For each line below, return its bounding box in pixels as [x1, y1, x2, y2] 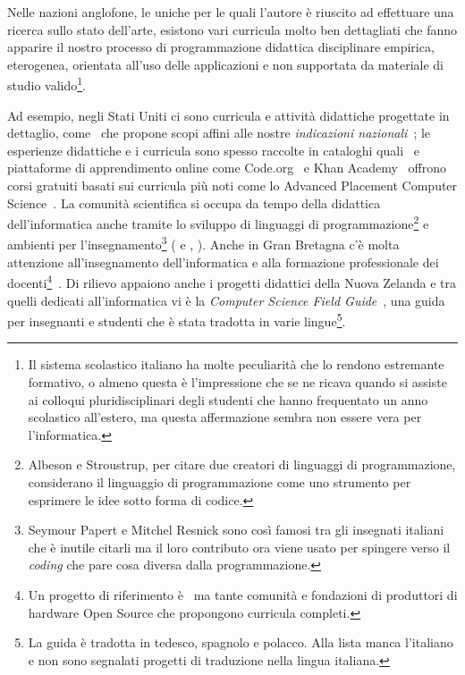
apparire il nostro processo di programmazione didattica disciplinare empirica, [7, 38, 435, 56]
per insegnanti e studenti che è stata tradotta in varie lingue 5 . [7, 309, 346, 330]
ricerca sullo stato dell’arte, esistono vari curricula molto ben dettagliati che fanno [7, 20, 457, 38]
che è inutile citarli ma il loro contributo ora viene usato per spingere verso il [28, 537, 451, 556]
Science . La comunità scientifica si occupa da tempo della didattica [7, 193, 381, 212]
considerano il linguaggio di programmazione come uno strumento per [28, 472, 411, 491]
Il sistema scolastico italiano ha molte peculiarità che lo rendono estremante [28, 355, 444, 374]
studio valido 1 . [7, 73, 87, 95]
